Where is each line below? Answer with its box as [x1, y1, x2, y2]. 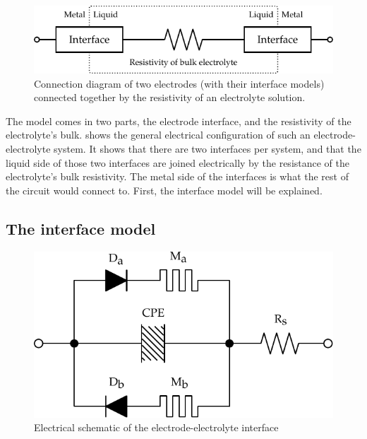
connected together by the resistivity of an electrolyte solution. [34, 90, 306, 105]
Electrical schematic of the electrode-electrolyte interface [34, 420, 279, 435]
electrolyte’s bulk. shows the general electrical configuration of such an [6, 127, 311, 142]
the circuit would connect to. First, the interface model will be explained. [6, 182, 323, 197]
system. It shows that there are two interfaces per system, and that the [54, 141, 361, 156]
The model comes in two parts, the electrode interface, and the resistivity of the [6, 113, 351, 128]
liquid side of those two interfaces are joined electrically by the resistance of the [6, 155, 350, 170]
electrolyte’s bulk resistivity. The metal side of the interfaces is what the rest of [6, 169, 349, 184]
